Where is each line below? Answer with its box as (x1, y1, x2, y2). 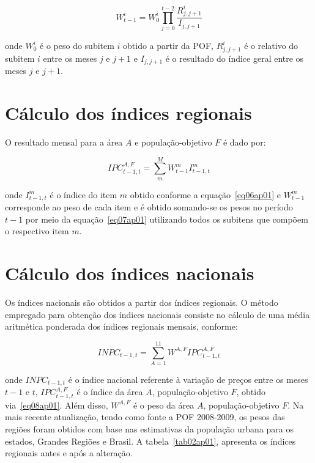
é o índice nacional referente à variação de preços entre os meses (68, 372, 308, 385)
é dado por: (223, 135, 266, 148)
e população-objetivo (135, 135, 212, 148)
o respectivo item (5, 224, 69, 237)
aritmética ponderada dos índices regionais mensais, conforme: (5, 320, 238, 333)
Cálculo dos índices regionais (5, 100, 252, 125)
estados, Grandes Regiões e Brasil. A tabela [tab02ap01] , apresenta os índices (5, 434, 296, 447)
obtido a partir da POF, (123, 39, 213, 51)
